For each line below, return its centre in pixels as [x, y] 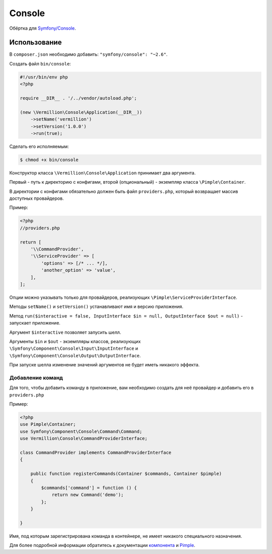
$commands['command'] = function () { [89, 488]
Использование [36, 43]
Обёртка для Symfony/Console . [43, 28]
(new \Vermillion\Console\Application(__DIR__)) [81, 112]
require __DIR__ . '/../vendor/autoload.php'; [78, 98]
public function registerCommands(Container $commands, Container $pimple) [126, 474]
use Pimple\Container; [48, 424]
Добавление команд [36, 377]
